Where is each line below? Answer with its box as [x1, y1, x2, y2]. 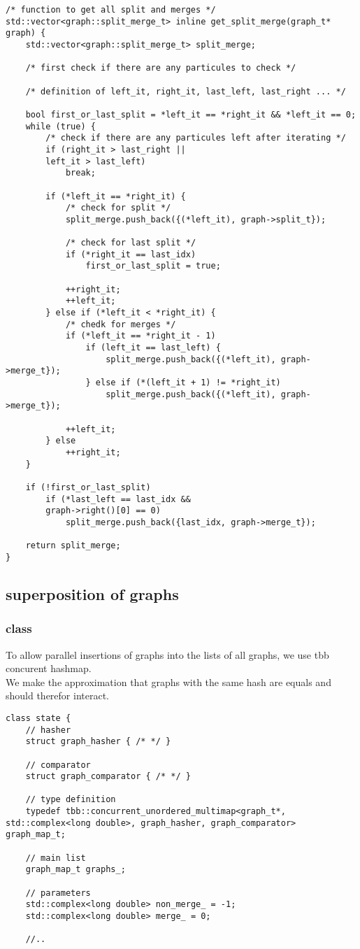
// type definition [25, 794, 116, 805]
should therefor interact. [6, 688, 109, 703]
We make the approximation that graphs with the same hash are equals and [6, 674, 331, 689]
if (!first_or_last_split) [25, 482, 151, 492]
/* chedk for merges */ [65, 319, 176, 329]
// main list [25, 852, 86, 863]
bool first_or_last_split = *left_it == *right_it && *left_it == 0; [25, 109, 357, 120]
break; [65, 168, 96, 178]
